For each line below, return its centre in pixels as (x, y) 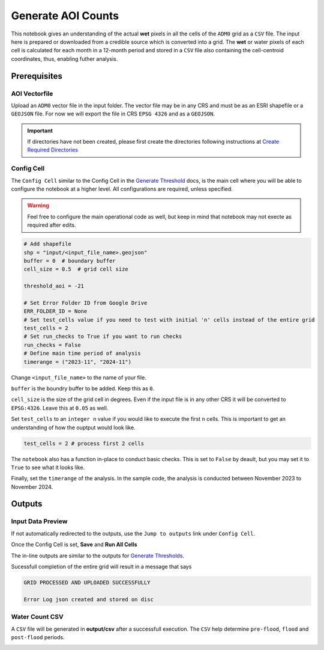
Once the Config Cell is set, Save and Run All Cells (74, 545)
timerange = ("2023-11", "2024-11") (78, 362)
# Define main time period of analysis (82, 354)
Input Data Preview (39, 521)
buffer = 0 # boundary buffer (70, 261)
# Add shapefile (48, 244)
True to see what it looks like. (48, 467)
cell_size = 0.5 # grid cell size (76, 269)
